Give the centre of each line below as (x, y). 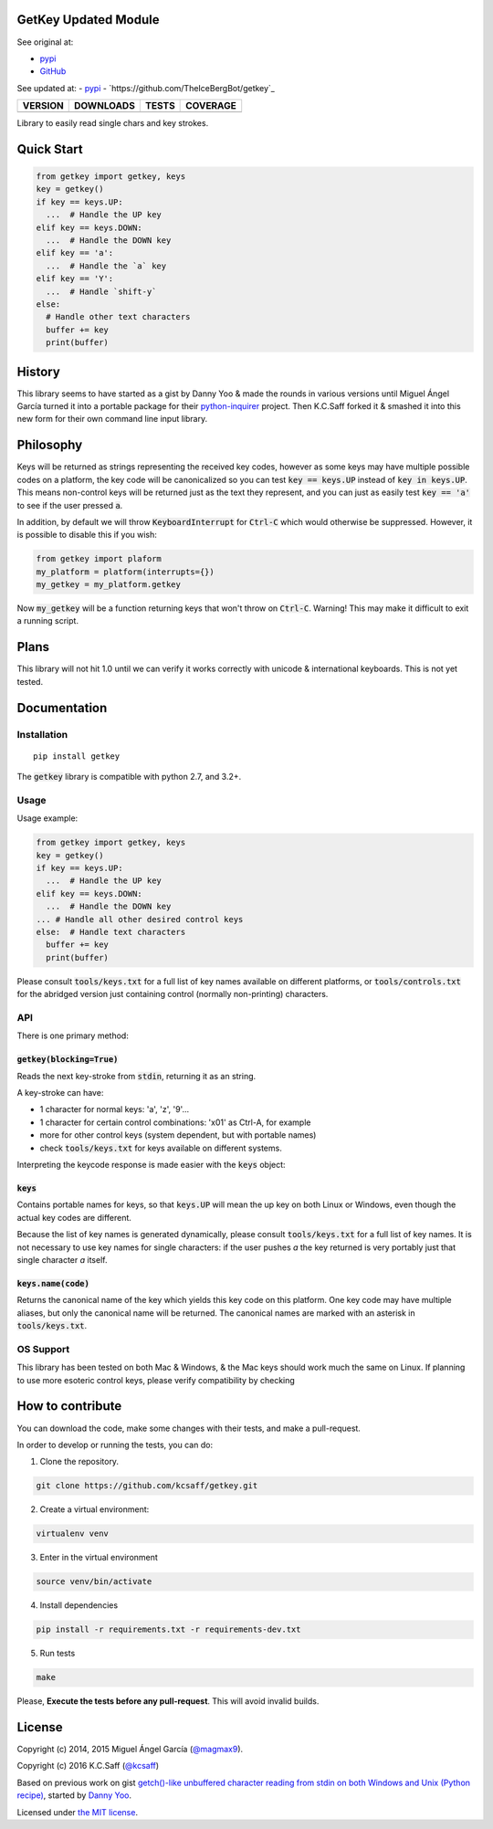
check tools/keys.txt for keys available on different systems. (161, 1148)
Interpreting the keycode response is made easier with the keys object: (152, 1164)
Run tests (58, 1654)
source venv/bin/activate (94, 1582)
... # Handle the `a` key (106, 266)
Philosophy (50, 445)
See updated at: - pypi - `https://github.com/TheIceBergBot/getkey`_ (146, 88)
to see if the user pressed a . (70, 505)
